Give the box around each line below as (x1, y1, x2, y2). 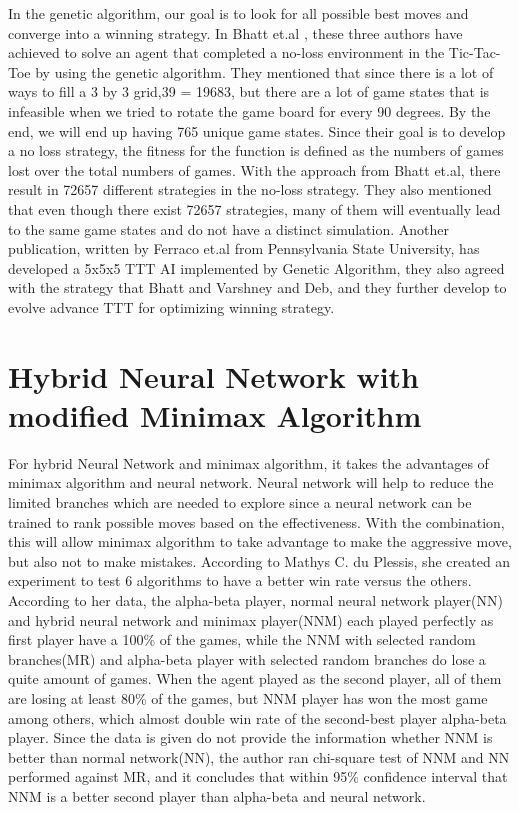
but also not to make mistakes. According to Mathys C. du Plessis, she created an (8, 550, 511, 571)
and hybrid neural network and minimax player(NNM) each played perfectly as (8, 609, 494, 630)
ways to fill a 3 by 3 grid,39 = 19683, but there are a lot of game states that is (8, 81, 490, 102)
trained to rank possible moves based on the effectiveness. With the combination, (8, 511, 505, 532)
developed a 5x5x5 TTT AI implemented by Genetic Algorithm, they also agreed (8, 257, 505, 278)
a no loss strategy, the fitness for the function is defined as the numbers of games (8, 140, 504, 161)
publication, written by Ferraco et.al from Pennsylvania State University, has (8, 238, 480, 259)
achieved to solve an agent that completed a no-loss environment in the (8, 42, 445, 63)
